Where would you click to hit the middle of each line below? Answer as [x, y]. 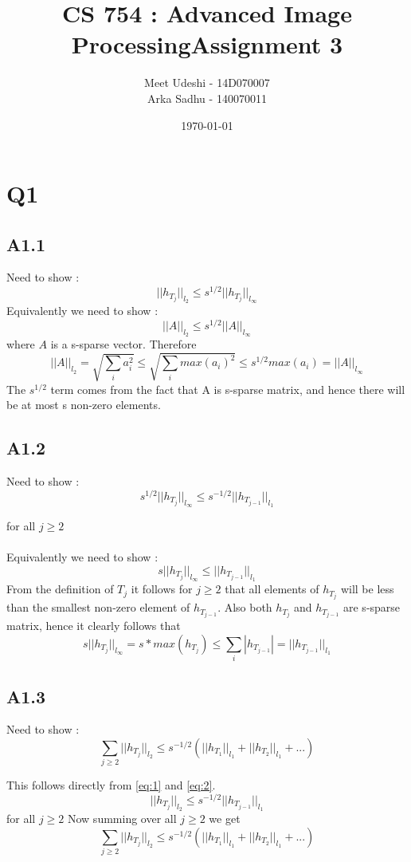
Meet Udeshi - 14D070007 [207, 83]
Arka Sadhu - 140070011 [207, 98]
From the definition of [60, 589]
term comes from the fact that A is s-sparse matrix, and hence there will [228, 389]
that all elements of [272, 589]
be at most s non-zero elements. [84, 405]
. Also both [245, 607]
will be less [367, 589]
